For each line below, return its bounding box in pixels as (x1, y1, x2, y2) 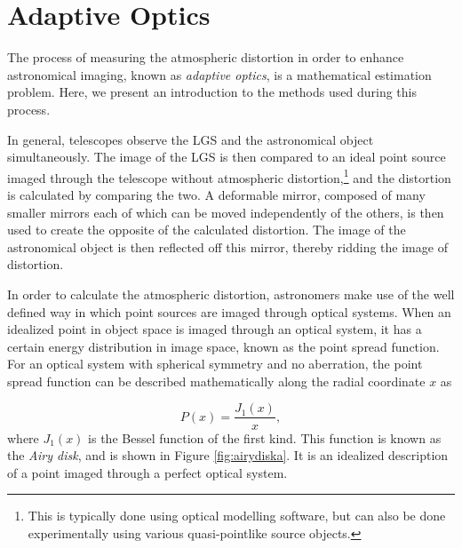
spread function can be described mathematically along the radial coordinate (7, 371, 426, 390)
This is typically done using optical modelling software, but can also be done (28, 506, 446, 525)
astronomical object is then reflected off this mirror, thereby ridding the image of (7, 237, 448, 256)
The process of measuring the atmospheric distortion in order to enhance (7, 48, 404, 67)
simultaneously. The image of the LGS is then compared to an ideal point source (7, 147, 446, 166)
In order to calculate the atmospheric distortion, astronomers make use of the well (7, 284, 455, 303)
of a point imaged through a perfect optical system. (7, 463, 288, 481)
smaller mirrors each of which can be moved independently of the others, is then (7, 203, 444, 221)
